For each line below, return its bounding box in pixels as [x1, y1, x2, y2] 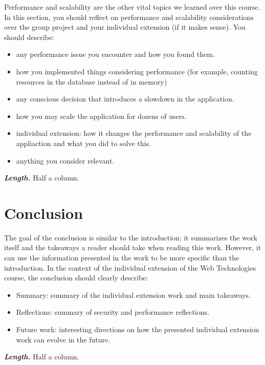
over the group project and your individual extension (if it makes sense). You [4, 22, 246, 32]
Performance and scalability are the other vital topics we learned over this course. [4, 2, 260, 12]
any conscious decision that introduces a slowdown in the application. [16, 93, 234, 104]
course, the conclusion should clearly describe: [4, 272, 148, 283]
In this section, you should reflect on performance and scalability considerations [4, 11, 254, 22]
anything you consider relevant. [16, 155, 115, 166]
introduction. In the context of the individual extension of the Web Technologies [4, 262, 256, 273]
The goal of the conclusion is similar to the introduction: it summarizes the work [4, 232, 257, 242]
